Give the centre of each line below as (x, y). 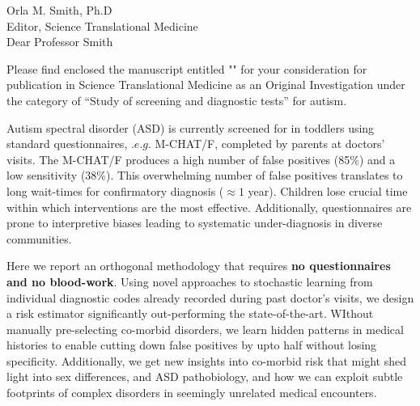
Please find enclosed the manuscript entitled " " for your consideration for (187, 68)
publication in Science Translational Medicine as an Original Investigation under (206, 85)
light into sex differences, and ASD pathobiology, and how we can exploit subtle (205, 376)
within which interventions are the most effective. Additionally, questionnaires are (209, 207)
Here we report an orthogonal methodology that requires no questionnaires (199, 266)
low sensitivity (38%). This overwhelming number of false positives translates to (205, 175)
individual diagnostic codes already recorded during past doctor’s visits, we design (210, 297)
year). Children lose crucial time (328, 190)
